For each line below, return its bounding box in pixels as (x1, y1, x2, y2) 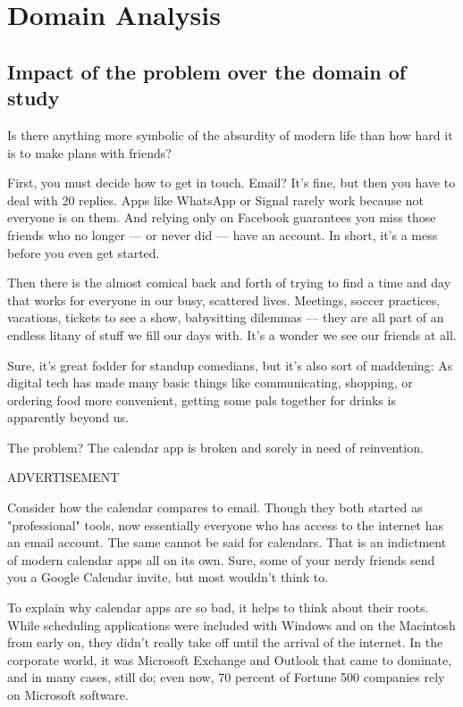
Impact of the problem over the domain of (7, 57, 407, 85)
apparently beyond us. (7, 408, 129, 427)
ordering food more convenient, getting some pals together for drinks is (7, 390, 396, 409)
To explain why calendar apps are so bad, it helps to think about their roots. (7, 598, 429, 617)
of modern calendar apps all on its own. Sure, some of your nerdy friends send (7, 550, 435, 569)
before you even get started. (7, 243, 160, 262)
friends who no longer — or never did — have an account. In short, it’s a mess (7, 225, 438, 244)
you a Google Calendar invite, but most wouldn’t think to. (7, 568, 329, 586)
